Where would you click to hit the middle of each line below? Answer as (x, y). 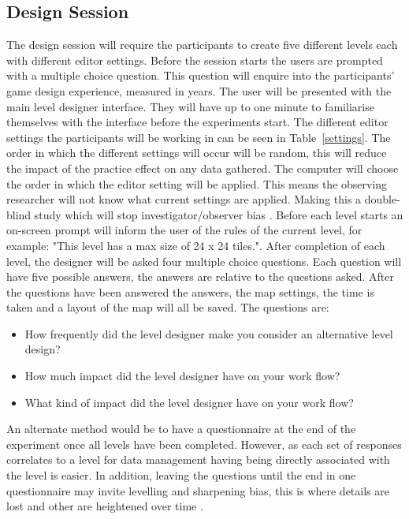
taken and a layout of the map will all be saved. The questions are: (168, 307)
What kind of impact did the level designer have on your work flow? (189, 402)
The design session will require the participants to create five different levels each (202, 45)
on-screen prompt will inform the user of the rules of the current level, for (184, 230)
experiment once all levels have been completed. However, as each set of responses (204, 444)
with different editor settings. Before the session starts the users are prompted (195, 60)
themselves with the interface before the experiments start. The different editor (197, 122)
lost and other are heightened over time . (105, 506)
